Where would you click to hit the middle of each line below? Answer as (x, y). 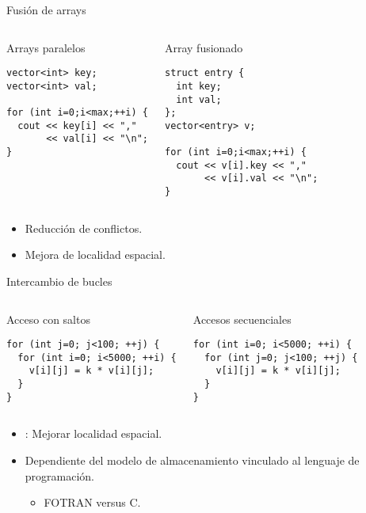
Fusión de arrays (46, 9)
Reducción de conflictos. (84, 228)
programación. (60, 475)
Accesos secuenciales (242, 319)
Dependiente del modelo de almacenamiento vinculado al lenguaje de (192, 460)
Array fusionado (204, 47)
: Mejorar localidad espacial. (93, 433)
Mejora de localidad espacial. (95, 255)
